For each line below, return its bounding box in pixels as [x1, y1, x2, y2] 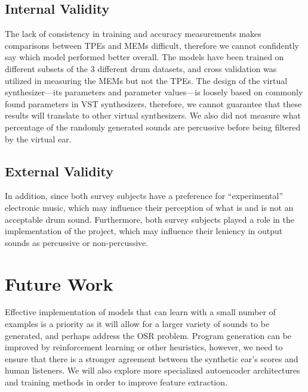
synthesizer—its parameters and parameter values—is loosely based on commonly [5, 86, 303, 98]
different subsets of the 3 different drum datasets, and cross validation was [5, 62, 277, 74]
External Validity [5, 161, 113, 180]
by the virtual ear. [5, 132, 72, 145]
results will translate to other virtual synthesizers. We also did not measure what [5, 109, 301, 122]
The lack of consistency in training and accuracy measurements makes [5, 27, 261, 40]
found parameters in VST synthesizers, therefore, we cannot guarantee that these [5, 97, 302, 110]
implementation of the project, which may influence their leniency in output [5, 225, 283, 237]
